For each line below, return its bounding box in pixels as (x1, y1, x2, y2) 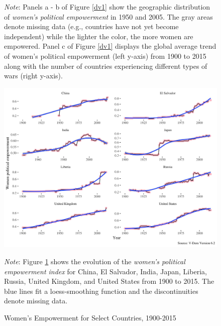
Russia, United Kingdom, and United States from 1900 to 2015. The (4, 276, 214, 286)
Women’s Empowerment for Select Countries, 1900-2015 (4, 312, 176, 322)
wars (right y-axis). (4, 70, 63, 81)
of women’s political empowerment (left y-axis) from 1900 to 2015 (4, 50, 206, 61)
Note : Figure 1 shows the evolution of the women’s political (4, 256, 185, 266)
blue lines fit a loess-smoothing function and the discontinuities (4, 285, 198, 296)
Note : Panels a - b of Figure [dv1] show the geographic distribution (4, 2, 210, 12)
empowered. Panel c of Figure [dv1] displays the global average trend (4, 41, 216, 51)
